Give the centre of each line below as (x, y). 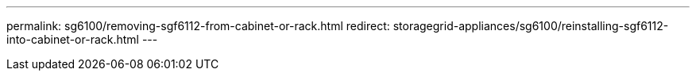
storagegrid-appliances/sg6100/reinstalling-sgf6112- (531, 26)
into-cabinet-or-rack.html (73, 39)
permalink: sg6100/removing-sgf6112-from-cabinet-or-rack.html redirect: (198, 26)
